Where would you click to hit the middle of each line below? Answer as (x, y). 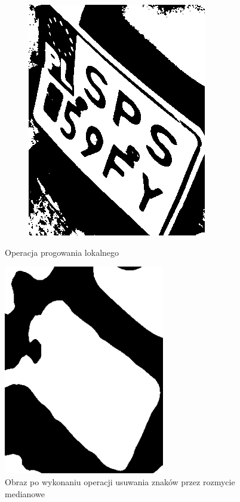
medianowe (25, 493)
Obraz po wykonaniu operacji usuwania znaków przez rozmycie (120, 482)
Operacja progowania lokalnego (62, 252)
